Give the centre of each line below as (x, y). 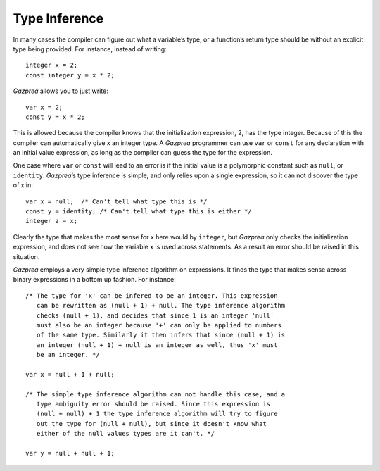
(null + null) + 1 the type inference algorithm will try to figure (157, 414)
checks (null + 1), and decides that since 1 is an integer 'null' (155, 315)
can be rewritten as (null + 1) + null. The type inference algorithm (161, 306)
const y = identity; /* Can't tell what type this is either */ (139, 212)
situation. (26, 256)
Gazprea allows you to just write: (61, 91)
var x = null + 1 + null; (70, 374)
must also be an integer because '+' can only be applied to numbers (159, 325)
